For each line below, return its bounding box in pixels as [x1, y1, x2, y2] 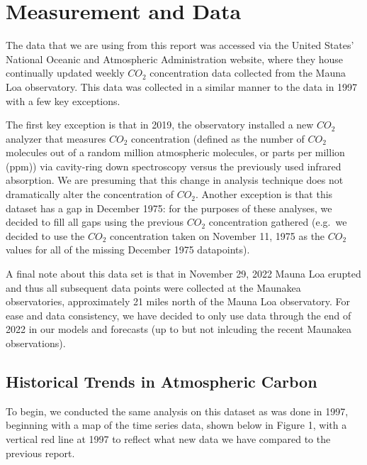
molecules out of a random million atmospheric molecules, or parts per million [6, 145, 345, 160]
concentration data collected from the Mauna [149, 65, 346, 80]
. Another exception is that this [196, 187, 333, 202]
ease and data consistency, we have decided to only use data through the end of [6, 307, 351, 322]
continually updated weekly [6, 65, 125, 80]
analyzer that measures [6, 131, 106, 146]
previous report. [6, 445, 75, 460]
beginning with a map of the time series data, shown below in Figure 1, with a [6, 417, 347, 432]
